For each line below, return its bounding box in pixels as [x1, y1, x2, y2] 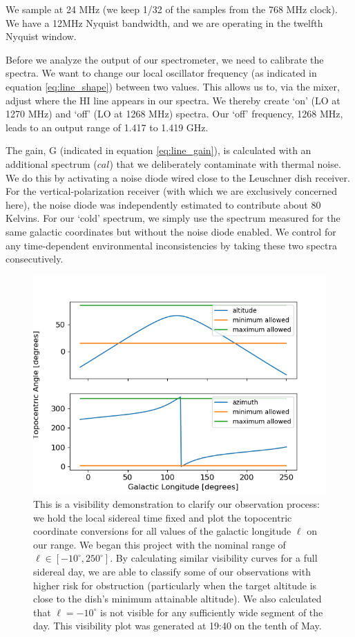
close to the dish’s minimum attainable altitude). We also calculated [33, 591, 322, 606]
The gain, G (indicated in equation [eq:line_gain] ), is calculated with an [6, 143, 311, 158]
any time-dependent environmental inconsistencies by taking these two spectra [6, 238, 337, 252]
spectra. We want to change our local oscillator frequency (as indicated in [6, 66, 317, 80]
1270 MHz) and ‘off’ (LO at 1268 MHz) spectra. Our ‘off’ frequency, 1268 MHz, [6, 106, 343, 121]
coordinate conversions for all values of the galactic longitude [33, 524, 291, 538]
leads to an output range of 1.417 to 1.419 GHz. [6, 120, 209, 134]
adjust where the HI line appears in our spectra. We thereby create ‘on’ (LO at [6, 93, 340, 107]
